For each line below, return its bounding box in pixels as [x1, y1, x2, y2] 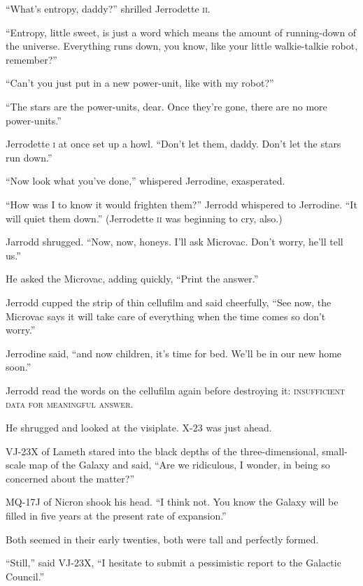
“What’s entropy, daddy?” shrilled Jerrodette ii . [6, 1, 211, 15]
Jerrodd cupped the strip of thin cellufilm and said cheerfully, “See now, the [6, 294, 332, 309]
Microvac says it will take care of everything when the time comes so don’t [6, 308, 326, 323]
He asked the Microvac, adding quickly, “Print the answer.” [6, 271, 259, 286]
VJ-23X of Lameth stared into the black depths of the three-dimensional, [6, 443, 319, 458]
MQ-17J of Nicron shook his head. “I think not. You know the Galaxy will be [6, 494, 339, 509]
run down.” [6, 150, 52, 164]
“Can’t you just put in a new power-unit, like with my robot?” [6, 76, 274, 90]
